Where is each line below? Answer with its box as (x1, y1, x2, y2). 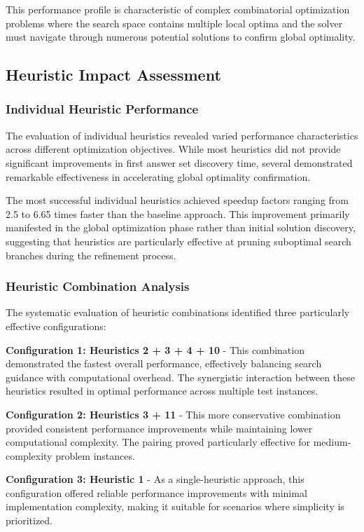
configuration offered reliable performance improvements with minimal (6, 485, 307, 500)
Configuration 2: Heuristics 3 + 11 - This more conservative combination (6, 407, 341, 421)
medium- (313, 435, 351, 449)
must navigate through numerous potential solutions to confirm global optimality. (6, 29, 356, 44)
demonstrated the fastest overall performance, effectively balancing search (6, 356, 322, 371)
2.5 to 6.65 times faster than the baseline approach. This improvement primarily (6, 206, 350, 221)
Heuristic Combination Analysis (6, 278, 190, 295)
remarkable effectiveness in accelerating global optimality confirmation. (6, 169, 311, 184)
